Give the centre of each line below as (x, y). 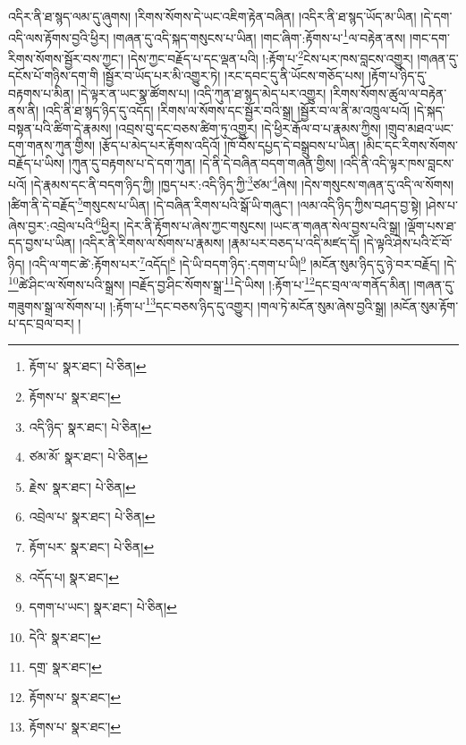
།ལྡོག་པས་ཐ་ (431, 225)
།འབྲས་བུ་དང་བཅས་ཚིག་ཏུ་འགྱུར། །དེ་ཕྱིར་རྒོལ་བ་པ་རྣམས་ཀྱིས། (249, 127)
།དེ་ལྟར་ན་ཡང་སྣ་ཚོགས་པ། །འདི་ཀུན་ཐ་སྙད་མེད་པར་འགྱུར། (202, 93)
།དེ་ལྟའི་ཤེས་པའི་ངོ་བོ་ (408, 243)
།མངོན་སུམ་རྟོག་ (424, 305)
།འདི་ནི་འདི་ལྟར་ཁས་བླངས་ (397, 163)
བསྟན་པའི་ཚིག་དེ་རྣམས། (60, 127)
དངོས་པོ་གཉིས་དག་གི (53, 76)
